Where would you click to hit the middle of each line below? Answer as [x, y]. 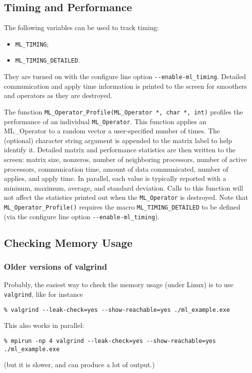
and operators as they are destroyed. [58, 95]
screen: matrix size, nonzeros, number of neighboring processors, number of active [126, 159]
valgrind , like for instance [43, 294]
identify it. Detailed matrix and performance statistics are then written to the [120, 150]
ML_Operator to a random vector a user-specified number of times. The [112, 131]
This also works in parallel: [44, 325]
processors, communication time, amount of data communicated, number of [116, 169]
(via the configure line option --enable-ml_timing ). [82, 216]
